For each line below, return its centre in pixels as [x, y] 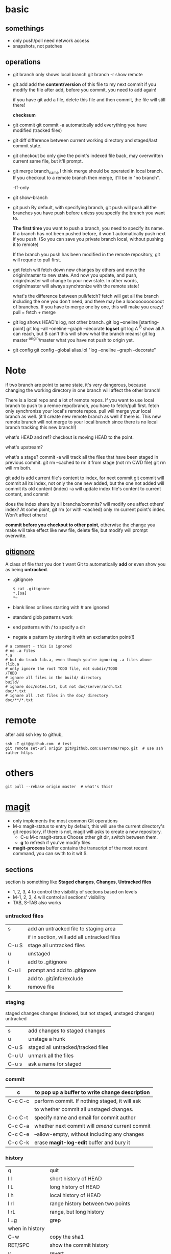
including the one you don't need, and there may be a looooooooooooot [88, 301]
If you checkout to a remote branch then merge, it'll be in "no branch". [86, 177]
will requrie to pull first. [37, 260]
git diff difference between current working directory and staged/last [85, 140]
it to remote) [26, 244]
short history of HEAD [76, 1179]
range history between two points [90, 1204]
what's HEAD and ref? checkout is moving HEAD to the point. [69, 437]
